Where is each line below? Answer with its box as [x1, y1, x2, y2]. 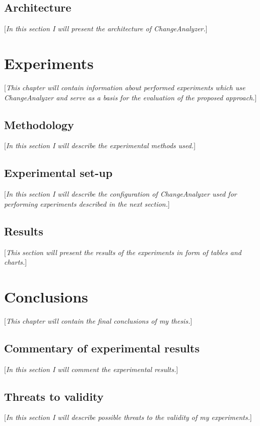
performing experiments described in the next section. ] [4, 198, 170, 209]
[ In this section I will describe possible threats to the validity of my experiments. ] [4, 412, 252, 422]
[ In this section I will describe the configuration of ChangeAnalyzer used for [4, 189, 237, 199]
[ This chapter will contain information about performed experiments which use [4, 82, 245, 92]
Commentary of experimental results [4, 340, 200, 355]
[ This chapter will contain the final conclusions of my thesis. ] [4, 315, 192, 326]
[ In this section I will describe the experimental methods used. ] [4, 140, 196, 151]
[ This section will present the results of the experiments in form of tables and [4, 247, 241, 257]
